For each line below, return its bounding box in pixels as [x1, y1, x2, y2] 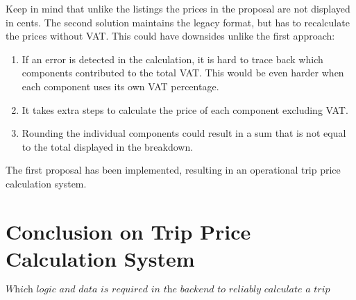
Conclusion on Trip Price [6, 217, 251, 245]
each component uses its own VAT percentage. [22, 78, 219, 93]
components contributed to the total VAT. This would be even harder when [22, 65, 344, 80]
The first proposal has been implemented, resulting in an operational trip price [6, 162, 341, 177]
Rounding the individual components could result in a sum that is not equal [22, 126, 346, 140]
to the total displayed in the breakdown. [22, 139, 194, 153]
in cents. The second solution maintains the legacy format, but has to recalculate [6, 15, 350, 29]
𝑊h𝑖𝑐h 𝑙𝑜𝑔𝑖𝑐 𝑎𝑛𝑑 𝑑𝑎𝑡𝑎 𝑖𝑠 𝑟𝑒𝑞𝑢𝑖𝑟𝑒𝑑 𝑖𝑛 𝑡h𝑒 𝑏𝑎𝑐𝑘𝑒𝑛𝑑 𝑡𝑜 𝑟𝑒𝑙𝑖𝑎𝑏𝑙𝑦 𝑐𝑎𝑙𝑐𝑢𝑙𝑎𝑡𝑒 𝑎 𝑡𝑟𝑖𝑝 [6, 284, 330, 294]
